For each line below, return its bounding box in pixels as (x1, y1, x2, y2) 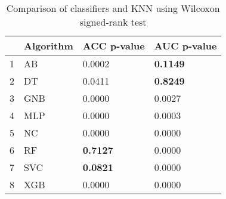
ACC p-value (82, 39, 145, 52)
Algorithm (24, 39, 73, 52)
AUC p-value (154, 39, 217, 52)
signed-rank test (79, 15, 147, 29)
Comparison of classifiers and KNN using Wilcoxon (6, 1, 220, 15)
